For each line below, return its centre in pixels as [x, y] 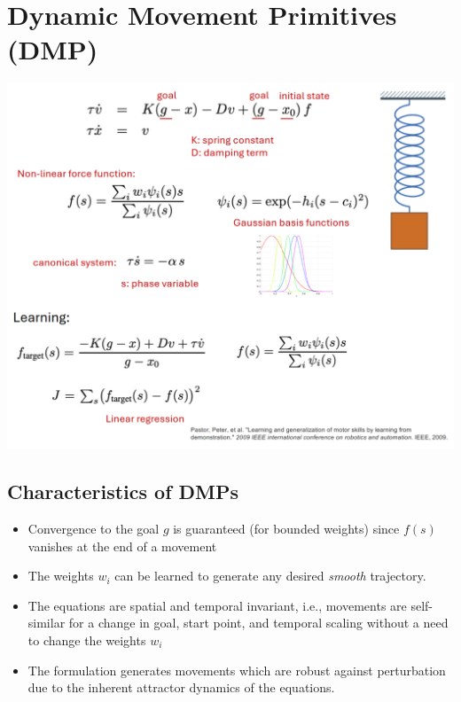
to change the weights [87, 640]
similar [47, 623]
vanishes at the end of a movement [122, 546]
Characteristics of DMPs [123, 491]
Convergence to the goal [94, 529]
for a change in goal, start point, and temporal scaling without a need [258, 623]
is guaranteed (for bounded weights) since [286, 529]
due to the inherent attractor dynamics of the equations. [181, 687]
